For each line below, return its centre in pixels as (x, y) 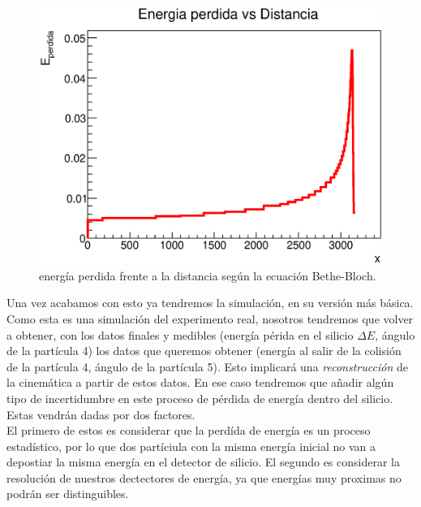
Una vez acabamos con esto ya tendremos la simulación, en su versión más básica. (210, 303)
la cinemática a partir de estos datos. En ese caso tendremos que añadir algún (200, 382)
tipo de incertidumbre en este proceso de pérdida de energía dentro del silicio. (200, 398)
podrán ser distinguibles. (68, 494)
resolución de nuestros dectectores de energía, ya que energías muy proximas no (204, 477)
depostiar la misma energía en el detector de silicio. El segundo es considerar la (203, 462)
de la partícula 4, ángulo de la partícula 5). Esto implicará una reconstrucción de (207, 366)
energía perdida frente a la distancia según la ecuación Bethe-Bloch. (208, 275)
